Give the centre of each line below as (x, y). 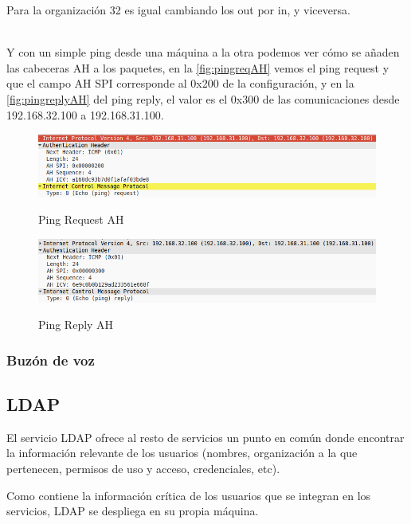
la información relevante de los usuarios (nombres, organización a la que (182, 453)
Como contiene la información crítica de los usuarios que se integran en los (189, 495)
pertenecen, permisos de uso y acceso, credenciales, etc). (143, 468)
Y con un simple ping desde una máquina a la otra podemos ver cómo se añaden (203, 52)
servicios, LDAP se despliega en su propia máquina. (133, 511)
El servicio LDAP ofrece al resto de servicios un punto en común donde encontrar (205, 437)
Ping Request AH (81, 219)
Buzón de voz (51, 360)
